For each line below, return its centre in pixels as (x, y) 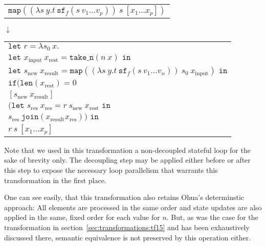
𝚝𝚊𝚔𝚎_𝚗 (82, 57)
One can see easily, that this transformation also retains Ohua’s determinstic (124, 197)
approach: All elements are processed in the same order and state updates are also (133, 207)
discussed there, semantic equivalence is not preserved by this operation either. (128, 237)
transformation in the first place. (55, 180)
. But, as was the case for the (212, 217)
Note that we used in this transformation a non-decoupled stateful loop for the (127, 150)
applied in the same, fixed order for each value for (82, 217)
